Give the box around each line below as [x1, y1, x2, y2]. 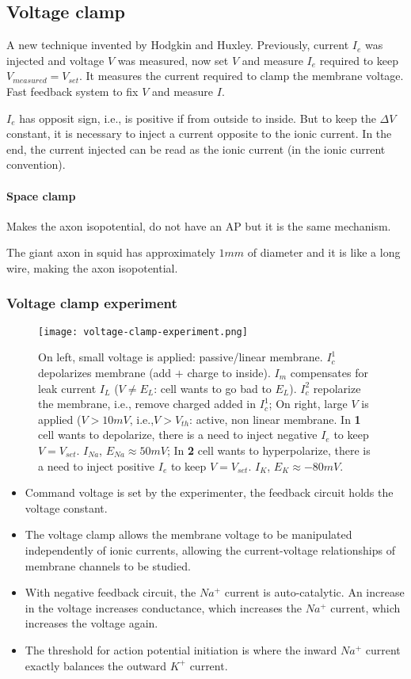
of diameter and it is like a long [247, 244, 401, 261]
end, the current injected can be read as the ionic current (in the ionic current [6, 140, 386, 157]
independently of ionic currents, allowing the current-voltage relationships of [25, 541, 395, 558]
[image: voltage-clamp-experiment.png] [38, 326, 248, 338]
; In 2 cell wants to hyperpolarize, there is [166, 441, 371, 458]
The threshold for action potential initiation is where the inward [25, 641, 337, 658]
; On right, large [268, 395, 348, 412]
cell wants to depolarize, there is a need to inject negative [38, 426, 318, 443]
